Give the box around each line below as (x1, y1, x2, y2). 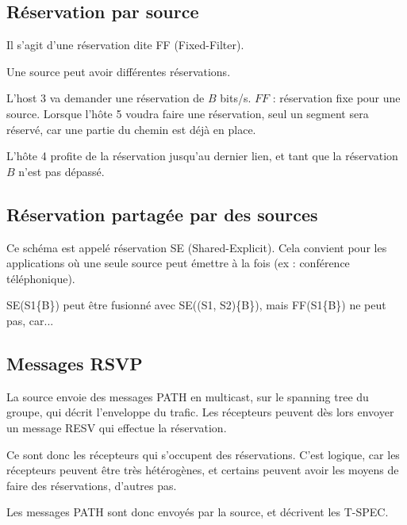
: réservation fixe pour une (272, 90, 401, 106)
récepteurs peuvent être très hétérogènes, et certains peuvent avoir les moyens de (6, 462, 399, 478)
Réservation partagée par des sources (6, 201, 318, 226)
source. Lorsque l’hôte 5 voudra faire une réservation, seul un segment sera (6, 105, 369, 121)
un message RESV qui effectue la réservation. (6, 419, 227, 435)
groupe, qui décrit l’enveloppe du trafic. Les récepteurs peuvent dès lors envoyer (6, 404, 394, 420)
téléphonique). (6, 270, 75, 286)
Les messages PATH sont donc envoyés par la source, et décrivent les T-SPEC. (6, 504, 389, 520)
